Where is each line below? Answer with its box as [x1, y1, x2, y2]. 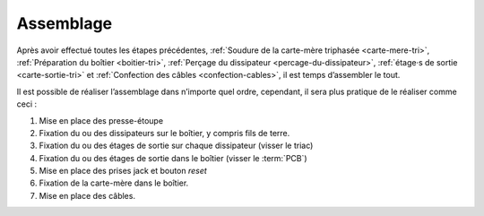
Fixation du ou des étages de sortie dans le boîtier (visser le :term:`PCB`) [39, 152, 308, 163]
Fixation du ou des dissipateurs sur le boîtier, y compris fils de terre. [39, 127, 290, 138]
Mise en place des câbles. [39, 190, 136, 201]
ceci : [16, 99, 38, 109]
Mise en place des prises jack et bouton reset [39, 166, 208, 177]
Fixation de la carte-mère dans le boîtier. [39, 177, 189, 188]
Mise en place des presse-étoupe [39, 115, 164, 125]
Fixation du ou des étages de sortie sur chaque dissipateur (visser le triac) [39, 140, 314, 151]
